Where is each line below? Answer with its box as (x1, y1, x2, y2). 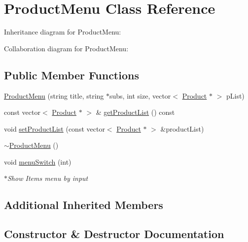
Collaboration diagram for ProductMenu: (4, 43, 129, 53)
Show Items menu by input (7, 173, 88, 183)
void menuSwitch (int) (4, 156, 71, 167)
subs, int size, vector (109, 90, 171, 101)
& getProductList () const (96, 107, 175, 117)
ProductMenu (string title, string (4, 90, 104, 101)
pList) (226, 90, 245, 101)
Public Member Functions (4, 67, 139, 82)
